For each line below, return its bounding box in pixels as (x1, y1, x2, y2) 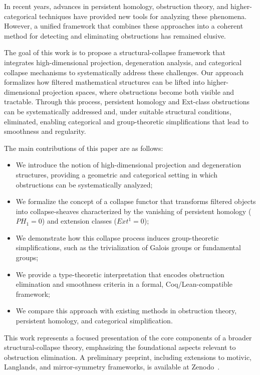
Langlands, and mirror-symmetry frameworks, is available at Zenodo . (4, 361, 220, 372)
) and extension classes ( (42, 216, 117, 226)
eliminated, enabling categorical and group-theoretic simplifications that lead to (4, 116, 248, 126)
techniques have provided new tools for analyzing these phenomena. (39, 11, 247, 21)
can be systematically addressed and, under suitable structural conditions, (4, 106, 231, 116)
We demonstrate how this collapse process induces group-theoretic (16, 232, 219, 243)
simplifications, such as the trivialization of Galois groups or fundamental (16, 242, 241, 253)
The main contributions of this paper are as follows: (4, 142, 163, 153)
